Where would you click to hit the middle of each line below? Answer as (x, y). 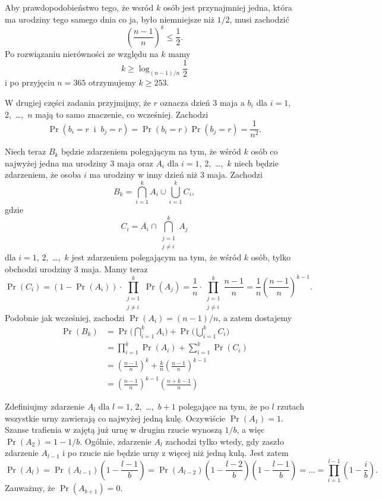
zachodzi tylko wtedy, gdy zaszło (225, 441)
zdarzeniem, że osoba (43, 174)
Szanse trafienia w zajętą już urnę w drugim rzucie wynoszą (113, 430)
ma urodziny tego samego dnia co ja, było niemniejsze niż (110, 19)
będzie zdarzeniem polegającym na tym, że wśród (151, 151)
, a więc (251, 430)
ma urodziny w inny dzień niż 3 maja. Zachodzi (176, 174)
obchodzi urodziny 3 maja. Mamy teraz (76, 268)
